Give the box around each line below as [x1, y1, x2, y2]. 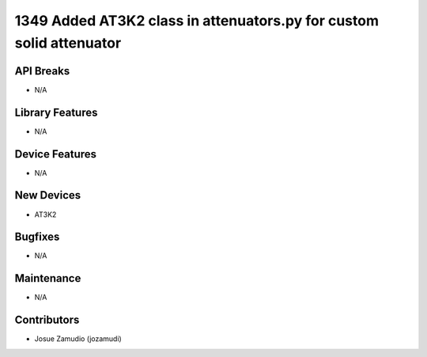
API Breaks [14, 64, 70, 78]
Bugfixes [14, 230, 60, 244]
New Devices [14, 188, 81, 202]
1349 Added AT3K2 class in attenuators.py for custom [14, 12, 380, 29]
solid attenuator [14, 34, 122, 51]
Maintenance [14, 272, 81, 285]
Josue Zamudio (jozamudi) [34, 334, 122, 344]
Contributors [14, 313, 80, 327]
